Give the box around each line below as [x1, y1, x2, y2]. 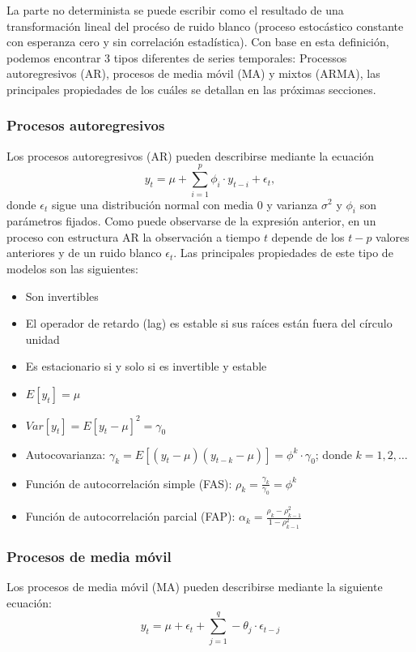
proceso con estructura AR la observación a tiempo [6, 228, 261, 245]
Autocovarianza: [25, 445, 106, 462]
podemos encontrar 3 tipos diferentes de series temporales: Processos [6, 49, 347, 66]
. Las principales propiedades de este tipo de [173, 244, 393, 261]
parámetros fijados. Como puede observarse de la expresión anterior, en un [6, 212, 376, 229]
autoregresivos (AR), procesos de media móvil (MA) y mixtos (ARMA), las [6, 65, 380, 82]
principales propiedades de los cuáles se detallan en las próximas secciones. [6, 80, 376, 97]
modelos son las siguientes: [6, 260, 138, 277]
